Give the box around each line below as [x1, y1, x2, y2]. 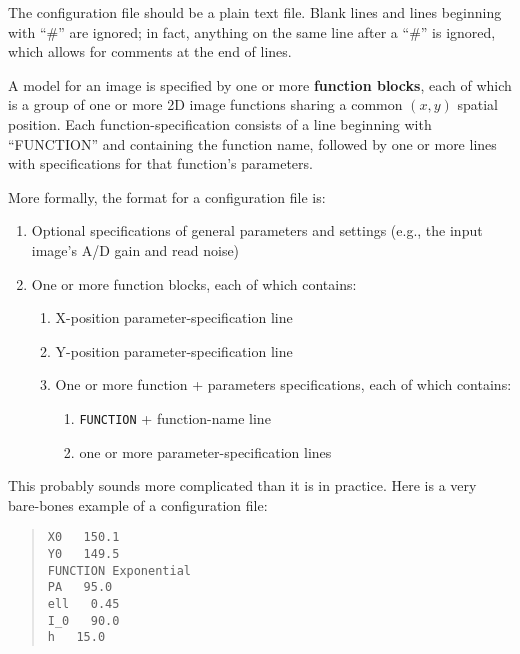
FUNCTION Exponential [47, 563, 191, 578]
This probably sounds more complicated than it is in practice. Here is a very [8, 475, 477, 496]
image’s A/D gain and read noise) [31, 239, 240, 260]
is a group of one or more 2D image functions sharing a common [8, 94, 403, 115]
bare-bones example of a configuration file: [8, 494, 268, 515]
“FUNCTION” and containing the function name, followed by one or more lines [8, 133, 497, 154]
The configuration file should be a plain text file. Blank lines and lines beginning [8, 2, 502, 22]
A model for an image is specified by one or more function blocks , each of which [8, 74, 512, 95]
